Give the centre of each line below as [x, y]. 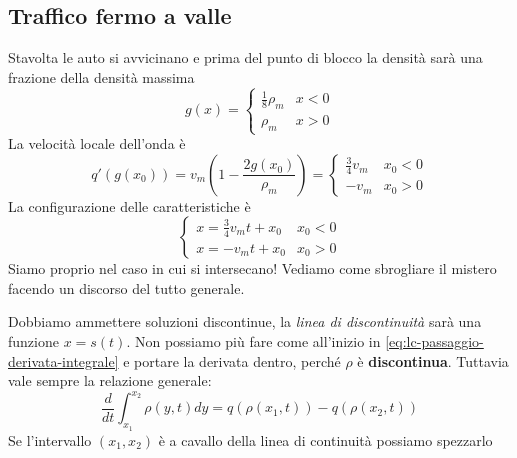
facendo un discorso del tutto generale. [126, 287]
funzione [33, 341]
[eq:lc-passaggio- [434, 341]
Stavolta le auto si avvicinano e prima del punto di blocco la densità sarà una [245, 57]
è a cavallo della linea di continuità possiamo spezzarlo [325, 439]
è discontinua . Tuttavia [433, 360]
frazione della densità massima [101, 76]
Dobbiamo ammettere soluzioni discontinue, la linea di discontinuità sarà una [245, 321]
